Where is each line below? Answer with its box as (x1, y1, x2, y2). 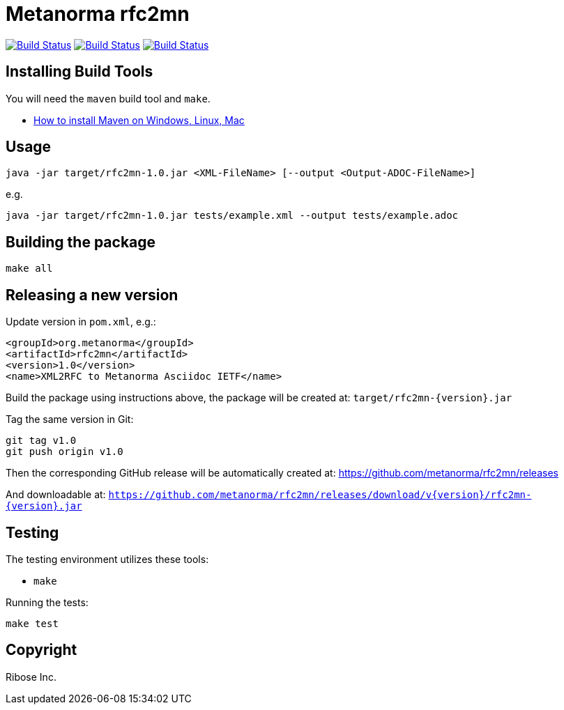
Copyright (6, 641, 77, 659)
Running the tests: (6, 596, 89, 608)
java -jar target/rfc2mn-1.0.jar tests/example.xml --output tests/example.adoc (6, 210, 459, 222)
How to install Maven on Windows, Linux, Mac (33, 114, 245, 126)
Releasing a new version (6, 286, 178, 304)
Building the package (6, 233, 156, 251)
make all (6, 263, 53, 275)
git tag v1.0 (6, 435, 77, 447)
